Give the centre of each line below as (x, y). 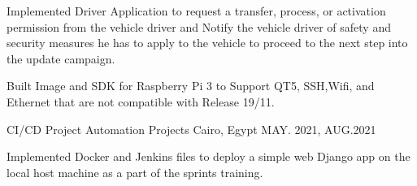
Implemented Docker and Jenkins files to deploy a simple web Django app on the (208, 156)
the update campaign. (61, 58)
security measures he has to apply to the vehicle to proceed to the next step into (207, 43)
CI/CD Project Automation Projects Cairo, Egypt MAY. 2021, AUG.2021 (191, 129)
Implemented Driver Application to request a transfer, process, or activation (196, 11)
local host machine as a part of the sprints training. (135, 172)
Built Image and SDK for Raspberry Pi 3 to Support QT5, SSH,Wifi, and (191, 86)
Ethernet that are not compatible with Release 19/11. (141, 101)
